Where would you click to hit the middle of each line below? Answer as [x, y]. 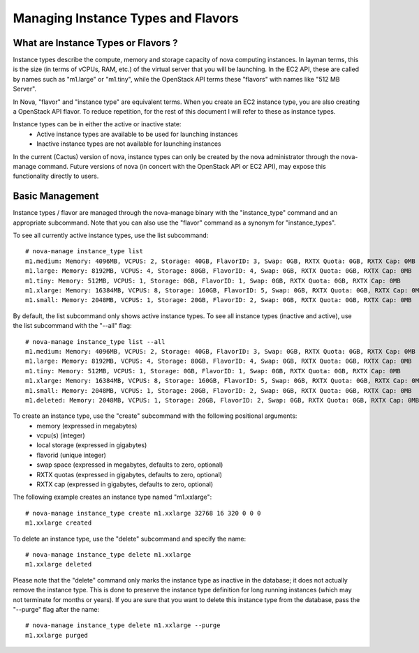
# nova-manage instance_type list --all [95, 341]
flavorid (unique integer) [71, 455]
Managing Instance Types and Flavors [126, 18]
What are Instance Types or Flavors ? [95, 43]
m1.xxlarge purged [57, 635]
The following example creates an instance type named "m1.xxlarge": [112, 497]
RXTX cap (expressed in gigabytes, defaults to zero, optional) [125, 484]
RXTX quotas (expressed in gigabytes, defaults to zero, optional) [130, 474]
